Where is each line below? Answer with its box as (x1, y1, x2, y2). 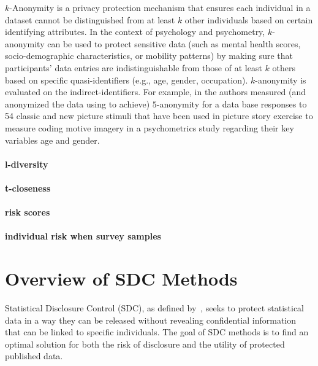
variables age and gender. (5, 133, 100, 146)
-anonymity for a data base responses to (156, 97, 307, 110)
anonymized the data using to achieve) (5, 97, 150, 110)
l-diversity (5, 157, 48, 170)
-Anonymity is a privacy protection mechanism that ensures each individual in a (9, 1, 311, 14)
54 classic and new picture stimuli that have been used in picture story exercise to (5, 109, 313, 122)
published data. (5, 349, 63, 362)
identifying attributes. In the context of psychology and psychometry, (5, 25, 265, 38)
